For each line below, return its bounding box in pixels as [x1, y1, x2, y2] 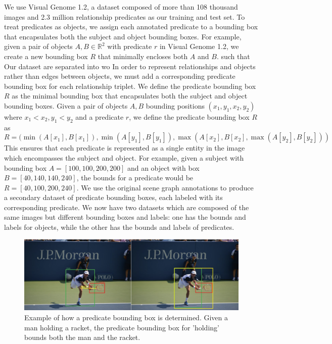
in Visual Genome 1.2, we [159, 41, 239, 52]
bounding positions [146, 100, 205, 111]
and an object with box [127, 162, 200, 173]
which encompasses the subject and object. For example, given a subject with [4, 152, 244, 163]
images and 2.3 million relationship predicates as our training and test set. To [4, 11, 245, 22]
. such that [216, 51, 250, 61]
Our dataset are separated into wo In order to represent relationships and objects [4, 61, 256, 71]
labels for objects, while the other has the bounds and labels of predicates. [4, 222, 234, 232]
